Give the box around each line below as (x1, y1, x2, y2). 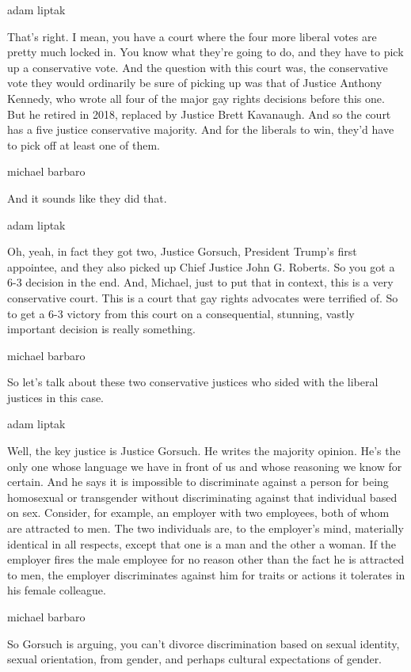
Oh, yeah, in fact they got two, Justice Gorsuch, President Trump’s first (7, 243, 357, 260)
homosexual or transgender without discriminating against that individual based (7, 488, 398, 505)
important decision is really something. (7, 321, 196, 337)
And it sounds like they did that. (7, 189, 167, 206)
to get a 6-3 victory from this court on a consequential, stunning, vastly (7, 305, 355, 321)
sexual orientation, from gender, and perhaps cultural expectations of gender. (7, 651, 382, 667)
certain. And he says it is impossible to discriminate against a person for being (7, 473, 389, 490)
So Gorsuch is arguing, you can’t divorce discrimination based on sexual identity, (7, 635, 400, 651)
